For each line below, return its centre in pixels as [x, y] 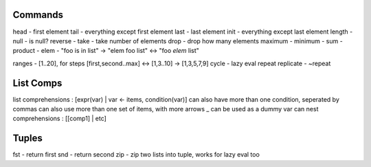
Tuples [27, 138]
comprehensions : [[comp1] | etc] [59, 119]
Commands [38, 15]
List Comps [37, 83]
